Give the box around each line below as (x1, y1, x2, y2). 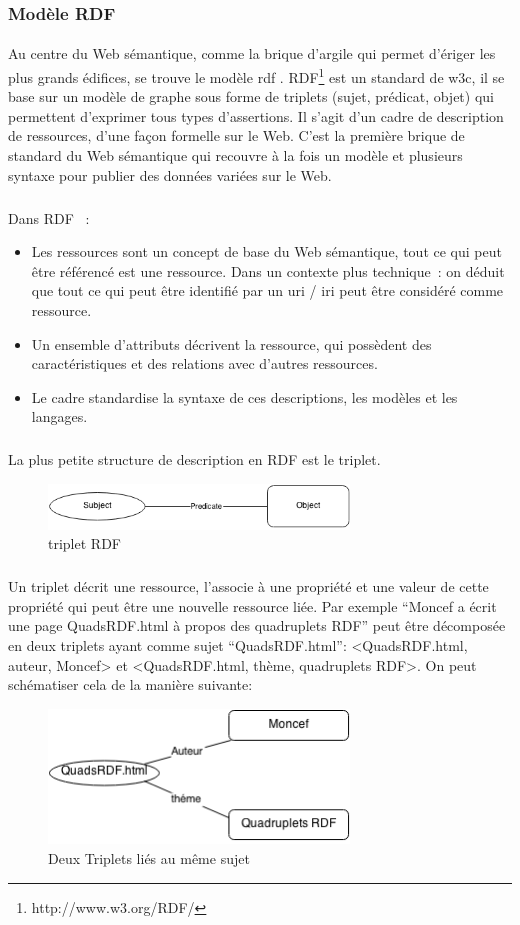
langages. (31, 406, 88, 427)
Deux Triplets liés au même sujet (48, 847, 250, 868)
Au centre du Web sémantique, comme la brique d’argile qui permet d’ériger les (8, 43, 496, 64)
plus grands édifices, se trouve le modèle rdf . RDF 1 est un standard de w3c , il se (8, 64, 505, 87)
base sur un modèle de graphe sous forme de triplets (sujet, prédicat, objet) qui (8, 86, 494, 107)
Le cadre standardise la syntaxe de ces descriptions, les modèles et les (31, 386, 458, 407)
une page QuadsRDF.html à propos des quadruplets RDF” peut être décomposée (8, 615, 506, 636)
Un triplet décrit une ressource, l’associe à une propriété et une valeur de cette (8, 576, 489, 597)
